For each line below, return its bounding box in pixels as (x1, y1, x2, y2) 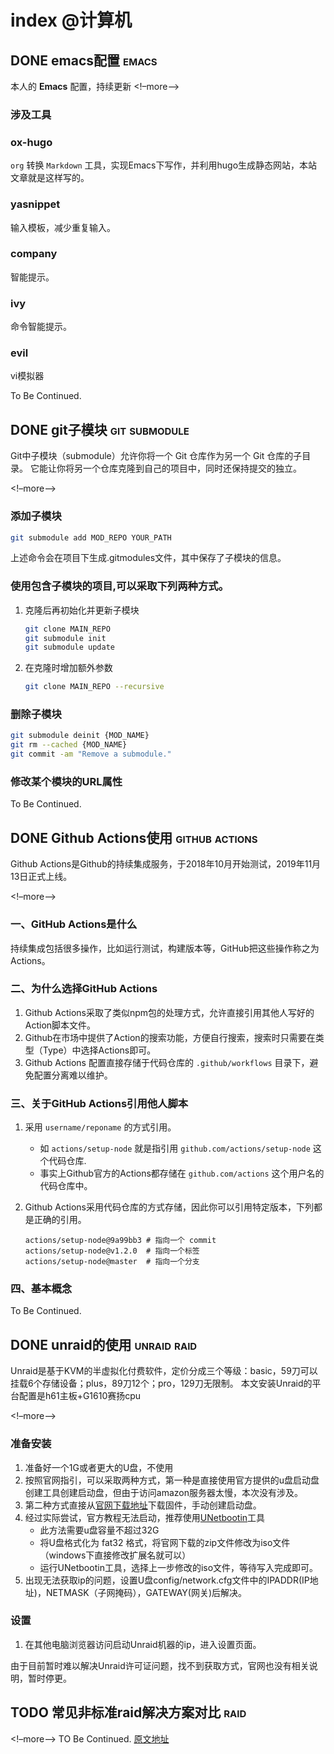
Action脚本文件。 (24, 1019, 97, 1031)
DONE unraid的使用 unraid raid (10, 1336, 198, 1353)
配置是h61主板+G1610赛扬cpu (18, 1390, 142, 1402)
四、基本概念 (10, 1282, 73, 1296)
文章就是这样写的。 (10, 172, 90, 184)
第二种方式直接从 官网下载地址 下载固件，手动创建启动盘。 (24, 1499, 262, 1511)
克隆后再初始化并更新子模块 (24, 604, 140, 616)
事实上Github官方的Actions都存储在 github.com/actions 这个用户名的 (39, 1167, 325, 1180)
